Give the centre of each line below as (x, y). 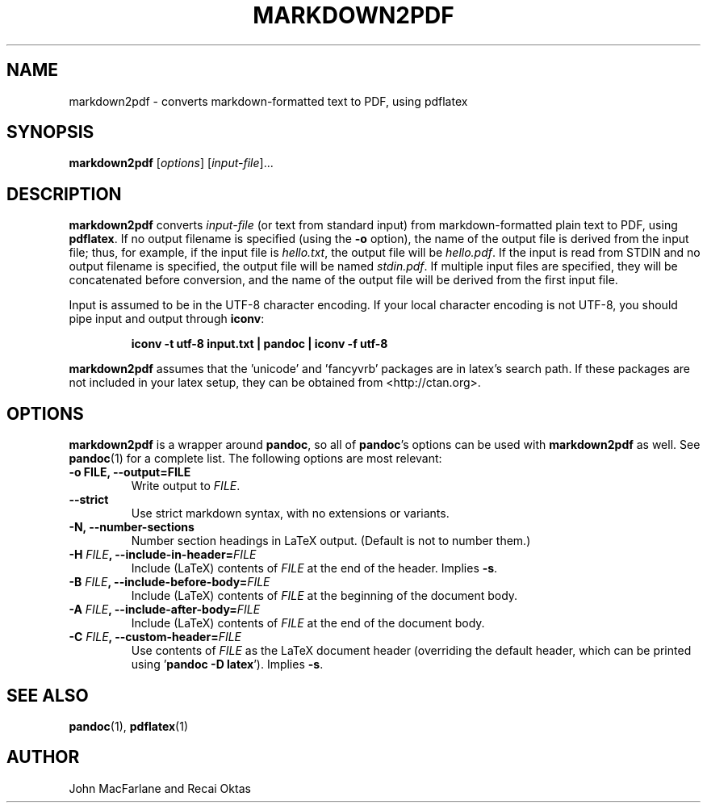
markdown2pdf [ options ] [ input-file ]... (171, 163)
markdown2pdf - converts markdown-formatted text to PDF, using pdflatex (268, 101)
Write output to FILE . (186, 486)
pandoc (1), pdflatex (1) (128, 726)
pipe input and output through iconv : (167, 319)
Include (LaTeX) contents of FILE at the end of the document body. (308, 623)
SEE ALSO (48, 695)
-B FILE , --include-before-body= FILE (169, 582)
